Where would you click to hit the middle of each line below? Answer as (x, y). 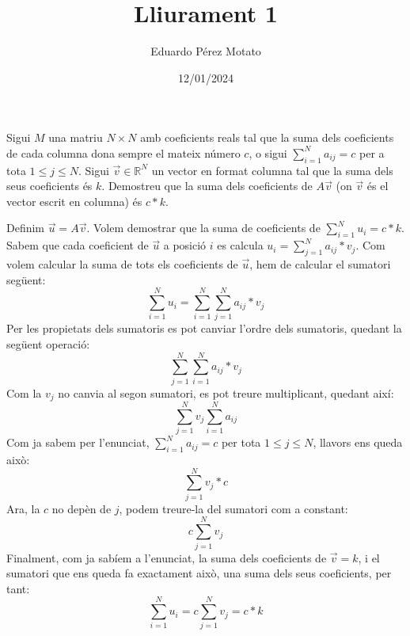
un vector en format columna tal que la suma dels (272, 170)
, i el (369, 557)
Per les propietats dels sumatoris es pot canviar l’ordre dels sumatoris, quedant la (204, 328)
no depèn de (82, 508)
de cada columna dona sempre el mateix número (123, 152)
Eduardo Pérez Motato (206, 51)
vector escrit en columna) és (74, 201)
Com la (24, 392)
